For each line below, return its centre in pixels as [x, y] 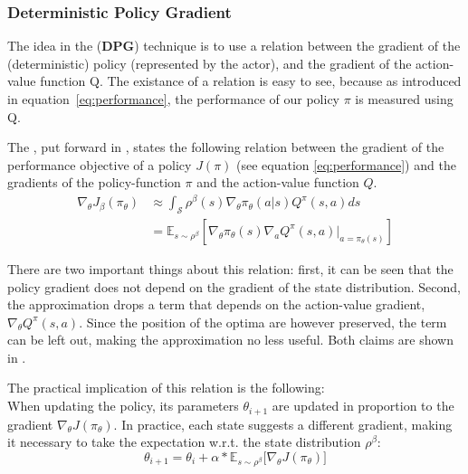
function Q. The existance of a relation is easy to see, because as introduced [251, 81]
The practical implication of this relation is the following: [166, 388]
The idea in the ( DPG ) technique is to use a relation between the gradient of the [234, 46]
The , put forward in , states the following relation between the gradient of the [226, 147]
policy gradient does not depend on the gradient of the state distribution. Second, [234, 286]
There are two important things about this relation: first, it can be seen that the [230, 268]
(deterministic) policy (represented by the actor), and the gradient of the [210, 63]
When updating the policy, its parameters [123, 406]
